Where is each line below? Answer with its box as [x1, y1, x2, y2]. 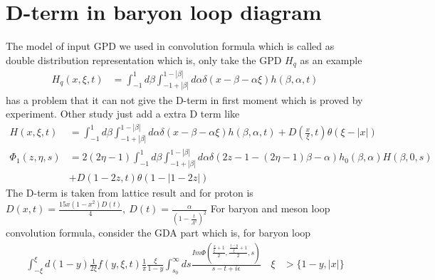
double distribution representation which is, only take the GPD [6, 52, 282, 67]
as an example [300, 52, 362, 67]
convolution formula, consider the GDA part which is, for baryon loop [6, 225, 311, 240]
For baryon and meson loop [210, 201, 330, 216]
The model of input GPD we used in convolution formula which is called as [6, 38, 335, 53]
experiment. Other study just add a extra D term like [6, 106, 240, 121]
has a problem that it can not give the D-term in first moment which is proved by [6, 92, 363, 107]
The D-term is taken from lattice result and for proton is [6, 185, 253, 200]
